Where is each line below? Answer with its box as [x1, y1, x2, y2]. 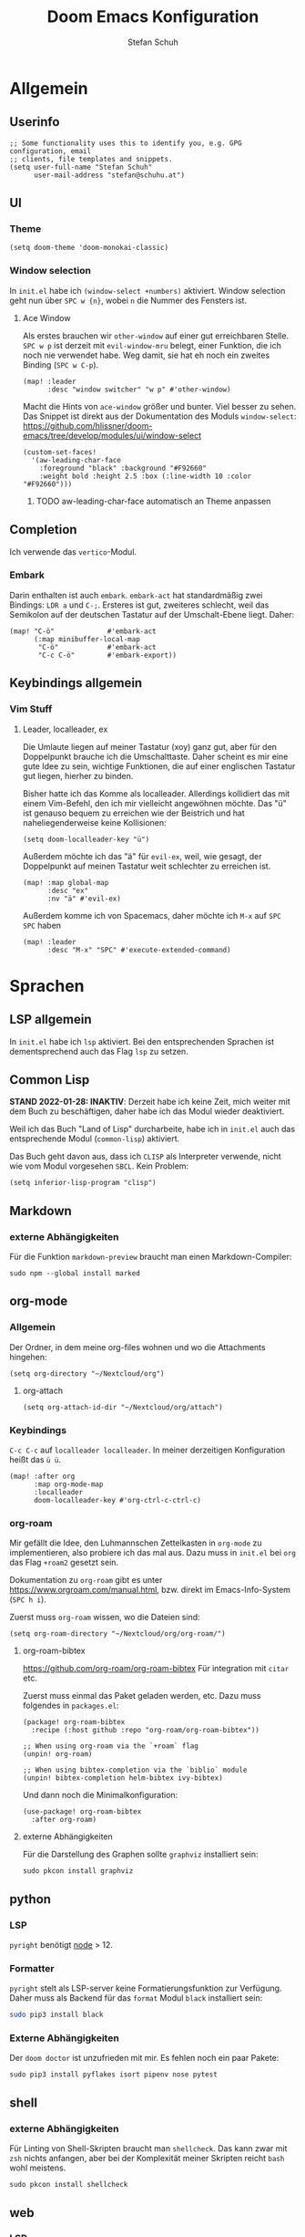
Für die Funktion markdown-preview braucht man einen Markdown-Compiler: [9, 1252, 292, 1263]
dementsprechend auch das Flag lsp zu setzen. [9, 1046, 188, 1056]
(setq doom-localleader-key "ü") [22, 835, 150, 844]
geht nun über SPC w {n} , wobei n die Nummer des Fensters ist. [9, 295, 248, 306]
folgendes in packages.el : [22, 1700, 119, 1712]
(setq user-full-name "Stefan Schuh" [9, 162, 153, 172]
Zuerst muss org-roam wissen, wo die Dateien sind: [9, 1612, 200, 1623]
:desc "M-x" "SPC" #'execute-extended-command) [46, 945, 231, 954]
